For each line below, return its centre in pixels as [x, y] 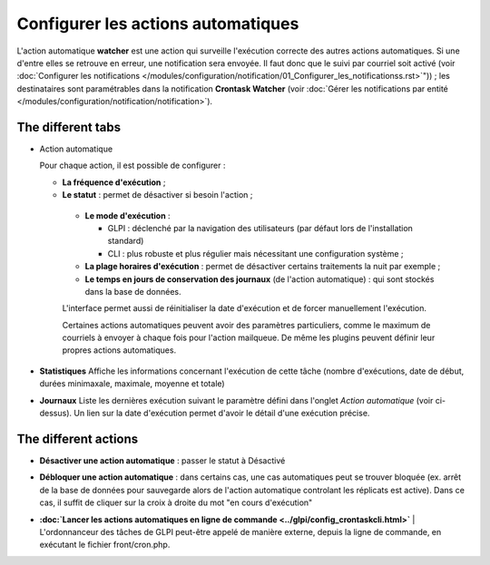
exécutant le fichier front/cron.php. [105, 545]
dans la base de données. [133, 291]
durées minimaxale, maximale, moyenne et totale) [132, 384]
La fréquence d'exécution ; [114, 182]
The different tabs [69, 127]
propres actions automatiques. [119, 350]
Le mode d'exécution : [128, 215]
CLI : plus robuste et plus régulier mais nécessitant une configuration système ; [255, 253]
